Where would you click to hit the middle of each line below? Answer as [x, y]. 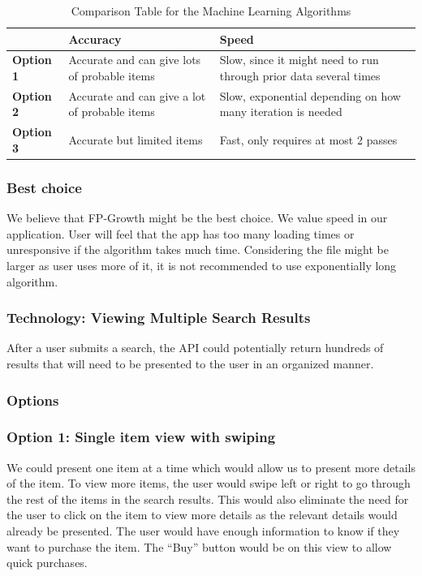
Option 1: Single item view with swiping [141, 437]
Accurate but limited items [136, 140]
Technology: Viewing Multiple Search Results [159, 318]
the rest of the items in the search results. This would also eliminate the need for [208, 499]
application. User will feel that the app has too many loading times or [181, 233]
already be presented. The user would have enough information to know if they [203, 531]
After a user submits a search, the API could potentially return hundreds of [195, 348]
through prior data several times [300, 76]
